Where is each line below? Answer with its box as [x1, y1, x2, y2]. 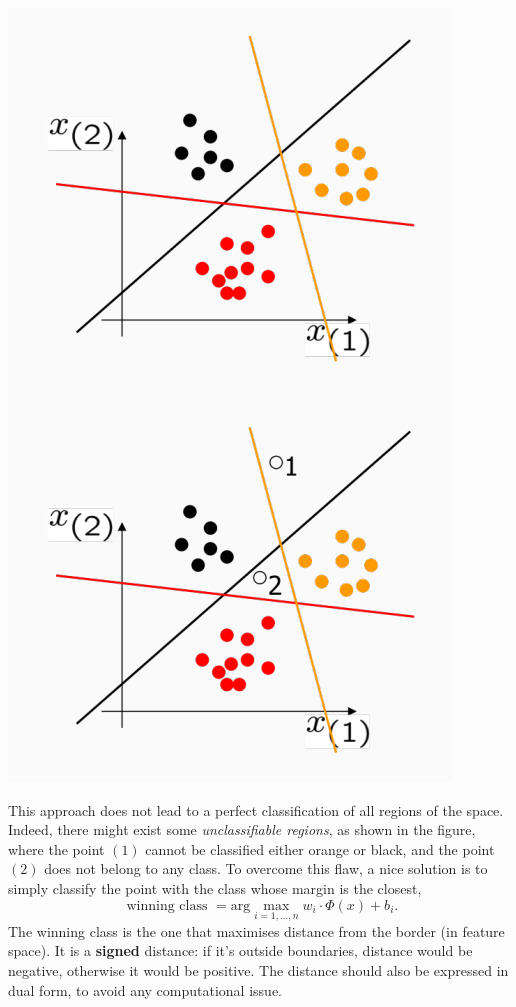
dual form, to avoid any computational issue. [8, 979, 282, 1000]
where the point [8, 838, 105, 859]
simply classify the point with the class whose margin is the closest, [8, 877, 422, 898]
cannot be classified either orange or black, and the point [145, 838, 495, 859]
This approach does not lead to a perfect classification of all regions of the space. [8, 799, 504, 820]
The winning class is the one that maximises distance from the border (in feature [8, 920, 505, 941]
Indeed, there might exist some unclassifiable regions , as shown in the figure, [8, 819, 476, 840]
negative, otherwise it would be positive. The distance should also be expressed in [8, 959, 509, 980]
